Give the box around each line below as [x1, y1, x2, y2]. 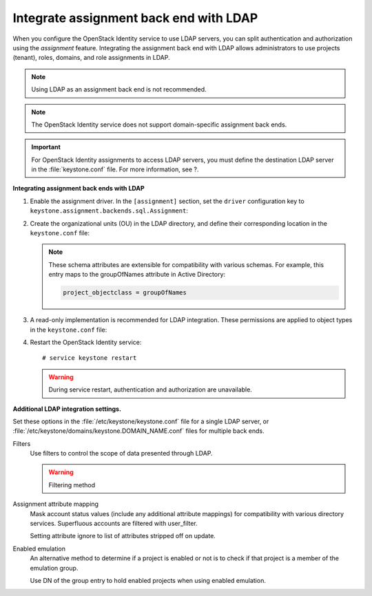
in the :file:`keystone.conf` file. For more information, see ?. [31, 165, 199, 173]
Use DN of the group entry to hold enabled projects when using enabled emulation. [30, 576, 267, 584]
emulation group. [30, 564, 79, 572]
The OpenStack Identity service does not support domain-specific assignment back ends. [31, 120, 287, 129]
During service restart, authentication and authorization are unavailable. [48, 385, 253, 394]
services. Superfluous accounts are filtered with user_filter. [30, 520, 198, 528]
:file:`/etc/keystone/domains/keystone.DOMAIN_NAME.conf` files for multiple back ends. [12, 427, 265, 435]
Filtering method [48, 480, 96, 489]
